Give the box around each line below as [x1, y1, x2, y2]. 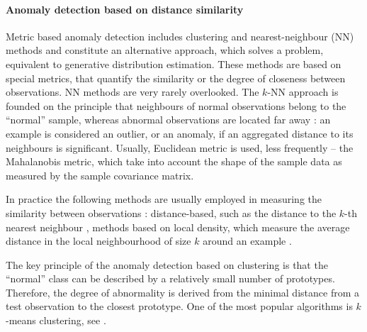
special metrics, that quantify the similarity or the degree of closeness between [6, 70, 346, 85]
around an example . [203, 233, 292, 248]
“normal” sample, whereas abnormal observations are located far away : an [6, 112, 331, 127]
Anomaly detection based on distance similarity [6, 1, 244, 16]
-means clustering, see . [6, 313, 106, 328]
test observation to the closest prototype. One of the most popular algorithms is [6, 299, 353, 314]
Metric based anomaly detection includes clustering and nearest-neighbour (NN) [6, 28, 354, 43]
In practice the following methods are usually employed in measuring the [6, 192, 322, 206]
